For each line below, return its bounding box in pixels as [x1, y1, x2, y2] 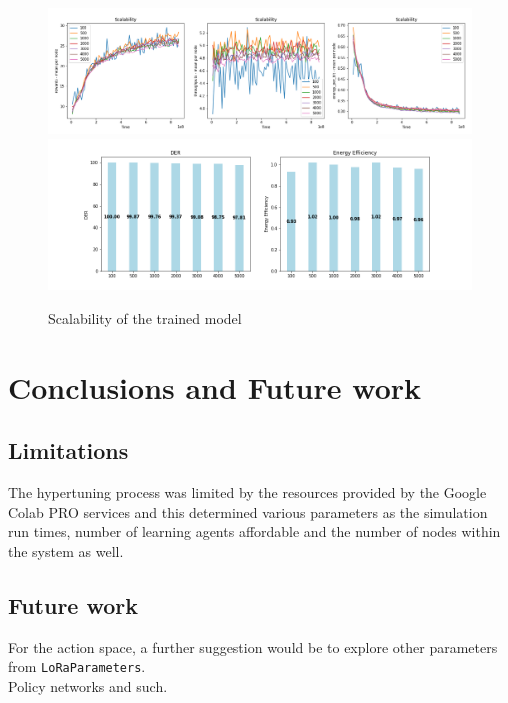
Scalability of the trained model [48, 307, 242, 328]
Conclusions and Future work [8, 366, 422, 407]
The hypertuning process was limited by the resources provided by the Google [8, 482, 487, 503]
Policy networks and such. [8, 675, 168, 696]
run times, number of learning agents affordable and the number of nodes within [8, 521, 501, 542]
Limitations [8, 435, 129, 466]
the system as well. [8, 540, 124, 561]
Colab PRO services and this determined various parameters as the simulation [8, 501, 488, 522]
